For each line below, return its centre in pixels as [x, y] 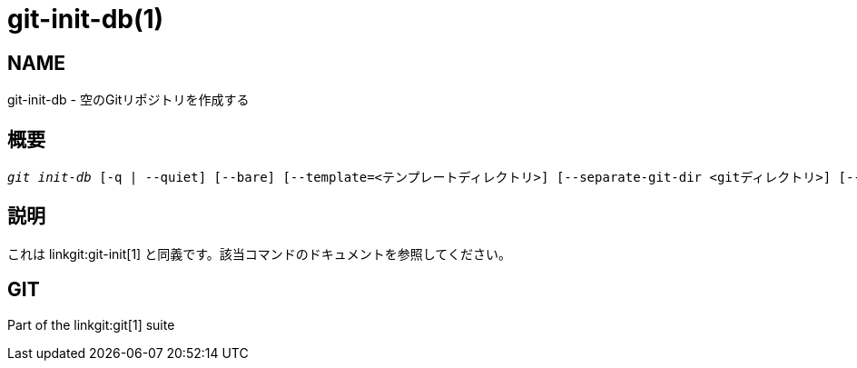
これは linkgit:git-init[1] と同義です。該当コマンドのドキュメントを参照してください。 [259, 254]
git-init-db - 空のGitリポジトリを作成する [128, 100]
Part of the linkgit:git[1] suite [91, 324]
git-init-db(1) [86, 19]
